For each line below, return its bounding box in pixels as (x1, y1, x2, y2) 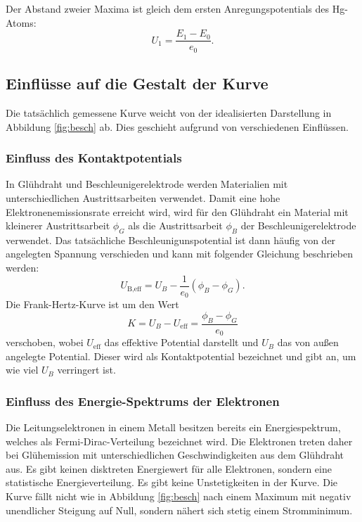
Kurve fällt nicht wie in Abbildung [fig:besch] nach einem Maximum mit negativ (6, 489, 351, 504)
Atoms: (6, 15, 37, 30)
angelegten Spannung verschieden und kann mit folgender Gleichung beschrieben (6, 246, 353, 261)
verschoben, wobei (6, 335, 84, 350)
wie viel (6, 362, 39, 377)
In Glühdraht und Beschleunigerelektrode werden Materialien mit (6, 177, 288, 191)
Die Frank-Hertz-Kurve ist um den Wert (6, 297, 179, 312)
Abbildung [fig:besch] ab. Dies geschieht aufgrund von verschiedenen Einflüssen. (6, 119, 349, 134)
